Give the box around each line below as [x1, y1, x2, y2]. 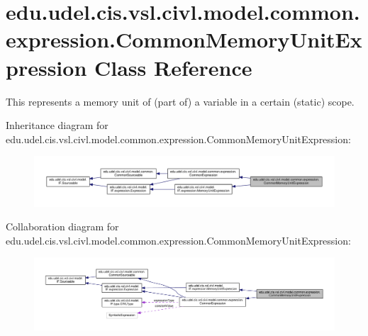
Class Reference [94, 52, 252, 82]
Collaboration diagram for [6, 219, 119, 234]
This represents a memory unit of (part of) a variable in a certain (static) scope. [6, 94, 355, 108]
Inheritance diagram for [6, 118, 108, 133]
